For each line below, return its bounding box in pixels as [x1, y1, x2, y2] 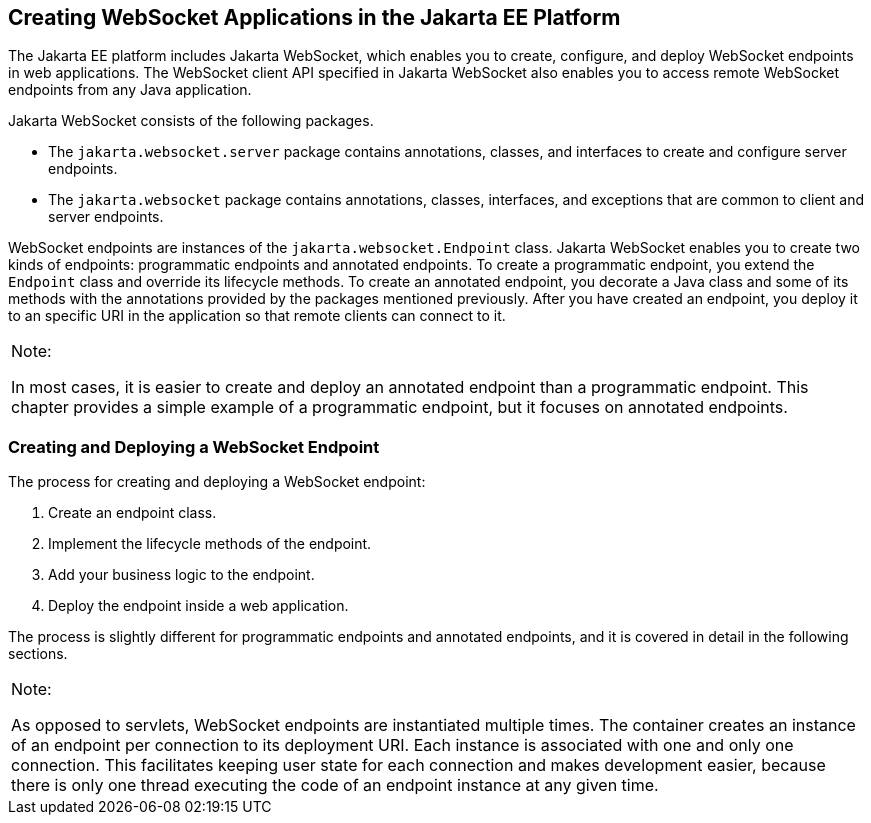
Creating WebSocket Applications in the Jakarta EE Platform [8, 5, 621, 30]
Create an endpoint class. [48, 504, 217, 522]
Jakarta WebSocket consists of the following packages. [8, 112, 374, 130]
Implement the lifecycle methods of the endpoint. [48, 535, 372, 553]
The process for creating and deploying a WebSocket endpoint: [8, 473, 426, 491]
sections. [8, 645, 68, 663]
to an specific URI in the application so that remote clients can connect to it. [8, 307, 506, 325]
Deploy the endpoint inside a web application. [48, 597, 349, 615]
